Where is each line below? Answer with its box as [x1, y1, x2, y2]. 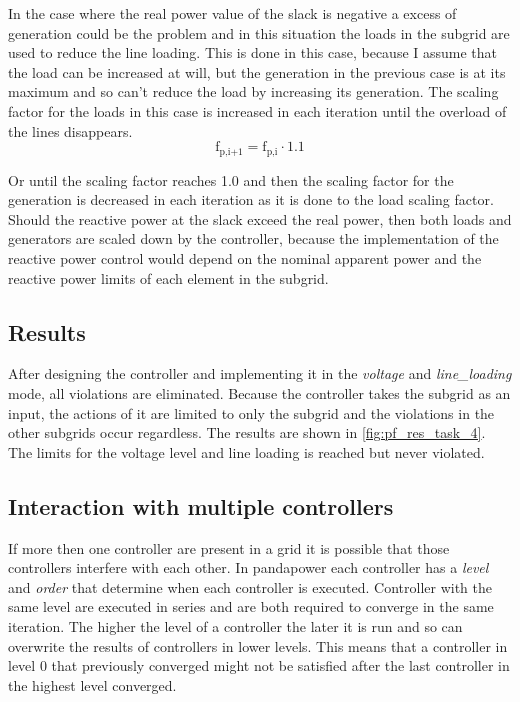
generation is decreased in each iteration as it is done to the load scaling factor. [8, 189, 494, 210]
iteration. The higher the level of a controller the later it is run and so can [8, 615, 463, 636]
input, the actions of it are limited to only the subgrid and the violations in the [8, 402, 495, 423]
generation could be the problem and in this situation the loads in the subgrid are [8, 22, 510, 43]
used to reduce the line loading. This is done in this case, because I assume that [8, 42, 498, 63]
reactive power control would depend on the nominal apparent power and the [8, 247, 482, 268]
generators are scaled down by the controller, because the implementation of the [8, 228, 499, 249]
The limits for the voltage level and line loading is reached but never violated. [8, 441, 485, 462]
